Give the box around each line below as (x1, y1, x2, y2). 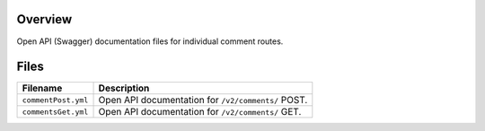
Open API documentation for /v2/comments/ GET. (98, 106, 302, 118)
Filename (22, 82, 63, 94)
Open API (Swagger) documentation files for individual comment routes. (16, 36, 284, 47)
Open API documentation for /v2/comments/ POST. (98, 94, 308, 107)
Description (98, 82, 150, 94)
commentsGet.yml (22, 107, 89, 117)
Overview (16, 12, 73, 27)
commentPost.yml (22, 95, 89, 105)
